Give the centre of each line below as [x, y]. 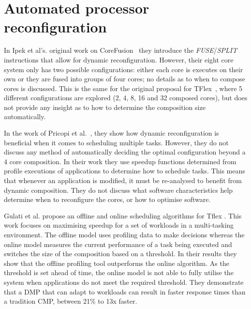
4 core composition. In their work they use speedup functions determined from [120, 161]
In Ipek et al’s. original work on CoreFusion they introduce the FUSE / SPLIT [121, 50]
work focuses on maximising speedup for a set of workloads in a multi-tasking [119, 225]
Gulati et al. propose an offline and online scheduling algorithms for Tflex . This [123, 215]
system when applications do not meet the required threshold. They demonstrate [124, 282]
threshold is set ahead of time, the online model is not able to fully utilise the [119, 272]
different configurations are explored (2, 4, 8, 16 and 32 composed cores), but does [126, 98]
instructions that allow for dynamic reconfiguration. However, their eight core [119, 59]
